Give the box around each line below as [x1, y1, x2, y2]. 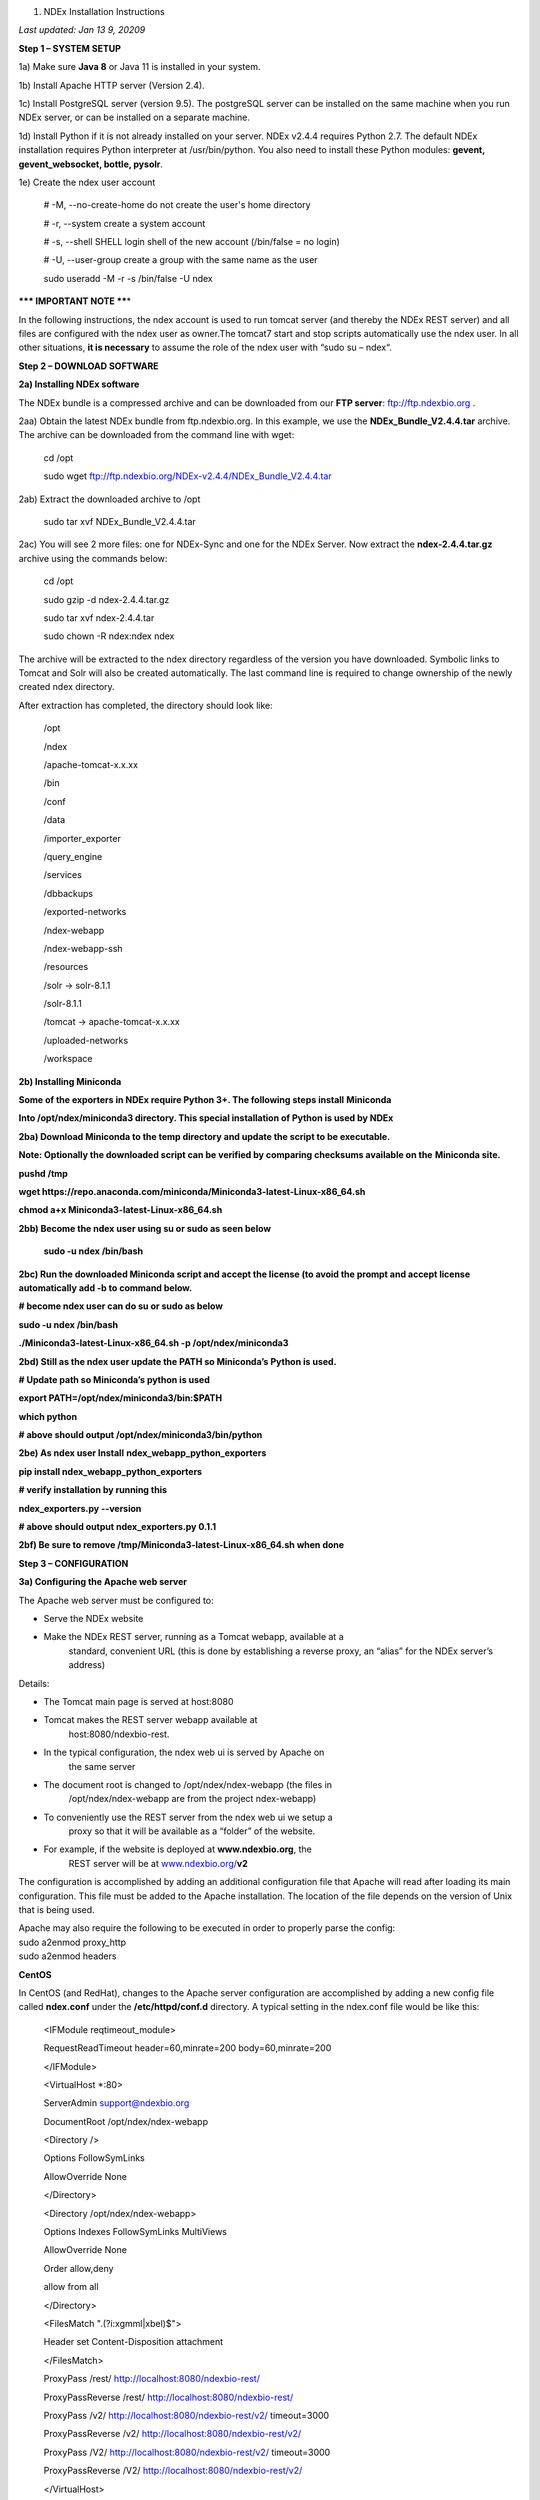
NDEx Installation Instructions [43, 6, 165, 17]
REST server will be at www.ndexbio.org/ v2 [68, 1857, 249, 1869]
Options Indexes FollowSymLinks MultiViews [43, 2226, 227, 2238]
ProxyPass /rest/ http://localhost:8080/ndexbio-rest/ [43, 2373, 260, 2385]
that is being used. [18, 1904, 95, 1916]
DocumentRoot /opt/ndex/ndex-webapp [43, 2115, 209, 2127]
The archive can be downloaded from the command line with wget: [18, 429, 295, 441]
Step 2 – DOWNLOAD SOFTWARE [18, 360, 159, 372]
